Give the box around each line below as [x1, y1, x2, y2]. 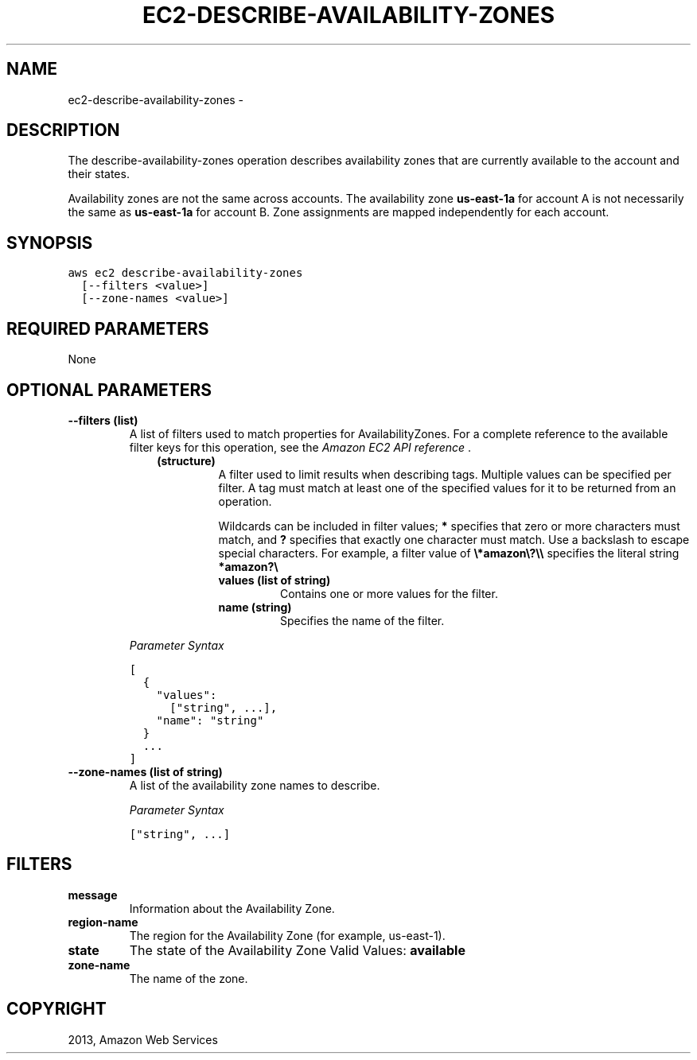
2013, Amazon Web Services [68, 1032, 218, 1046]
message [68, 887, 118, 902]
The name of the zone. [129, 971, 248, 985]
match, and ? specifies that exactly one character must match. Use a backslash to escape [218, 532, 690, 546]
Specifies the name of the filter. [280, 613, 445, 627]
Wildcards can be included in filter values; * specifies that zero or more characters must [218, 518, 680, 533]
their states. [68, 167, 130, 181]
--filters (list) [68, 413, 138, 427]
